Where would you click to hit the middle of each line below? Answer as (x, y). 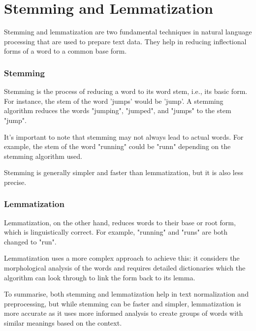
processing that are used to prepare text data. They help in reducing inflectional (125, 41)
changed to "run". (30, 241)
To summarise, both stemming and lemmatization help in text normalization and (126, 294)
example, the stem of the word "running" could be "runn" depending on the (117, 146)
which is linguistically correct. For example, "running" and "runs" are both (116, 232)
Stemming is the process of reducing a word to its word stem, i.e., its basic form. (126, 91)
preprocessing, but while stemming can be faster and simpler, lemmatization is (123, 303)
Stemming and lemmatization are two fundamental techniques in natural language (128, 32)
